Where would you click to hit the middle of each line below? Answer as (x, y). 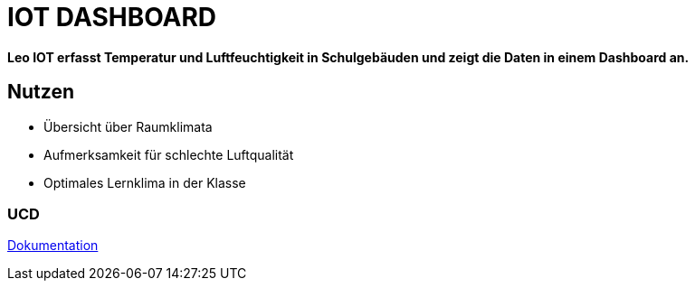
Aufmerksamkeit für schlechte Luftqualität (169, 154)
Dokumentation (53, 246)
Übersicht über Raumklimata (128, 126)
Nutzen (41, 92)
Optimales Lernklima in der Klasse (145, 182)
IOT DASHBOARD (112, 17)
